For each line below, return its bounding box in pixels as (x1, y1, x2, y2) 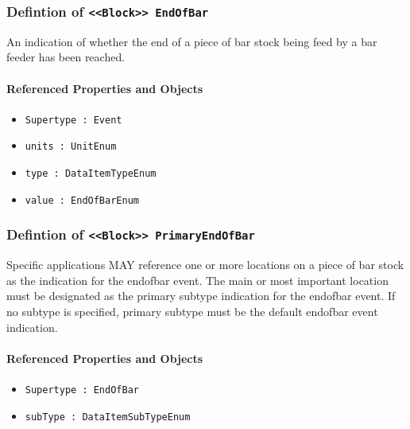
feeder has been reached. (6, 49, 126, 65)
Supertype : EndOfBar (25, 384, 139, 396)
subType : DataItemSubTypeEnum (25, 411, 191, 423)
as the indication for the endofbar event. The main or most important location (6, 271, 389, 288)
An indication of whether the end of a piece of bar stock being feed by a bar (6, 33, 377, 49)
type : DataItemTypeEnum (25, 168, 157, 180)
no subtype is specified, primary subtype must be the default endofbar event (6, 302, 378, 319)
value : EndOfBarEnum (25, 194, 139, 206)
